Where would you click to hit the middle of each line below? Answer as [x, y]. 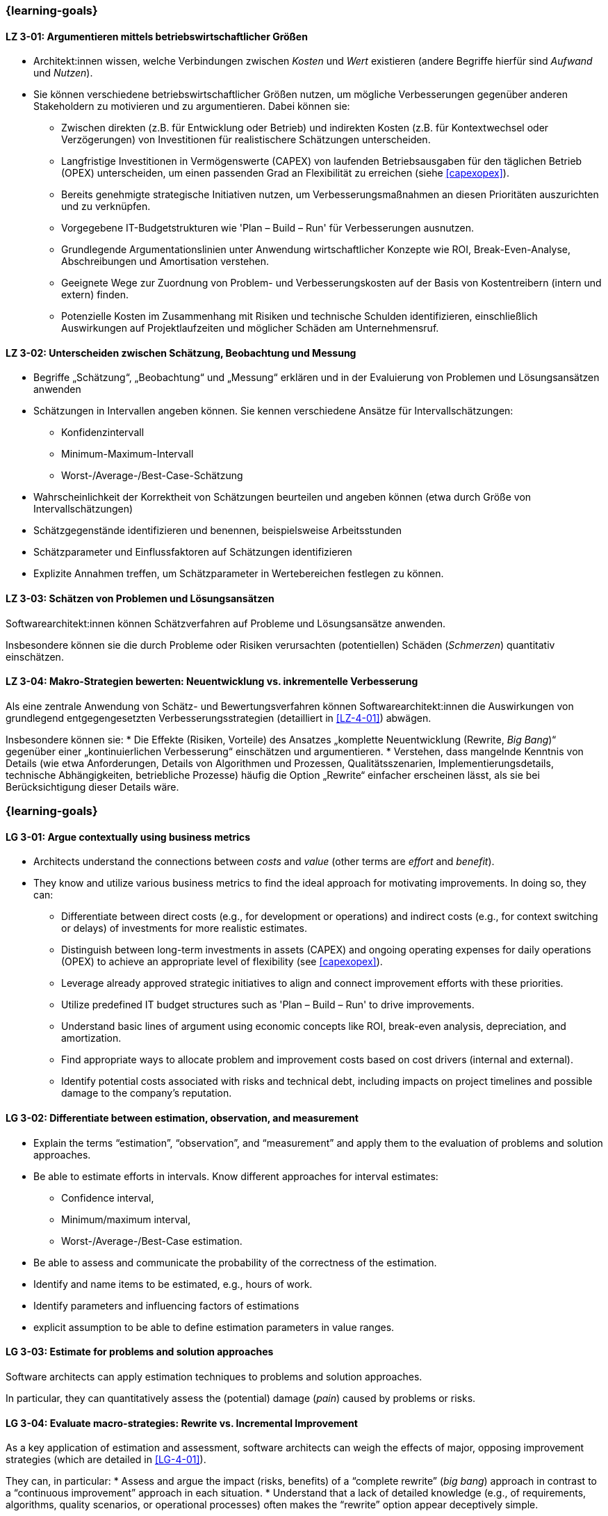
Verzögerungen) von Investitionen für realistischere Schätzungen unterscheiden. [246, 140]
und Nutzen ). [63, 73]
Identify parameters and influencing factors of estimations [166, 1305]
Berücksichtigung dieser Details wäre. [92, 787]
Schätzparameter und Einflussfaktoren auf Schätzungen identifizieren [193, 552]
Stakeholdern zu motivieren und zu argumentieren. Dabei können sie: [192, 106]
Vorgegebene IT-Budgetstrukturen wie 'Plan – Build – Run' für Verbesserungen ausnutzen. [268, 228]
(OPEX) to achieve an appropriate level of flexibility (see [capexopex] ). [222, 962]
